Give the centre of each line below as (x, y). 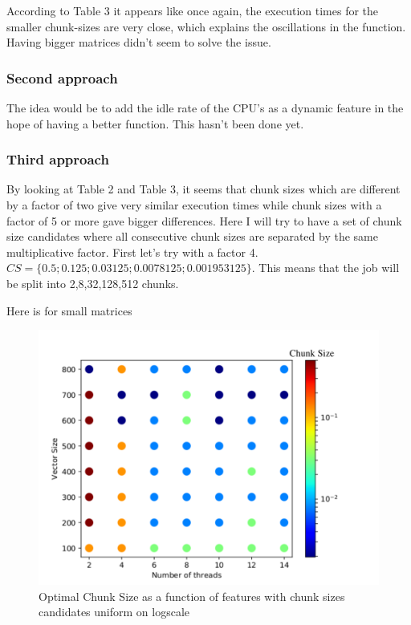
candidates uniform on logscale (114, 612)
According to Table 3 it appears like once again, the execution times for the (193, 10)
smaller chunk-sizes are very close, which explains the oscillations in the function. (206, 26)
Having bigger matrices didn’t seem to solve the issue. (139, 42)
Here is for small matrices (69, 310)
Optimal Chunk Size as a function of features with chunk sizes (192, 596)
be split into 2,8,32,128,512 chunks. (93, 283)
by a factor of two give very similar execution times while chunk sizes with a (194, 205)
